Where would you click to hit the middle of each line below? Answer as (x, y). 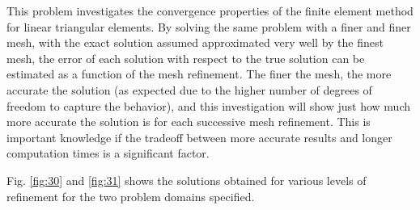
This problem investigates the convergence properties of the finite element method (210, 10)
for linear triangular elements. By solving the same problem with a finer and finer (209, 26)
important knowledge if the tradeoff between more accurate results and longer (199, 137)
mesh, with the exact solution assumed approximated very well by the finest (195, 42)
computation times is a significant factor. (108, 153)
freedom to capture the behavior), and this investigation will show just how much (208, 105)
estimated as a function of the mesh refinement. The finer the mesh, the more (199, 74)
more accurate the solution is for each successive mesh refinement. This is (189, 122)
